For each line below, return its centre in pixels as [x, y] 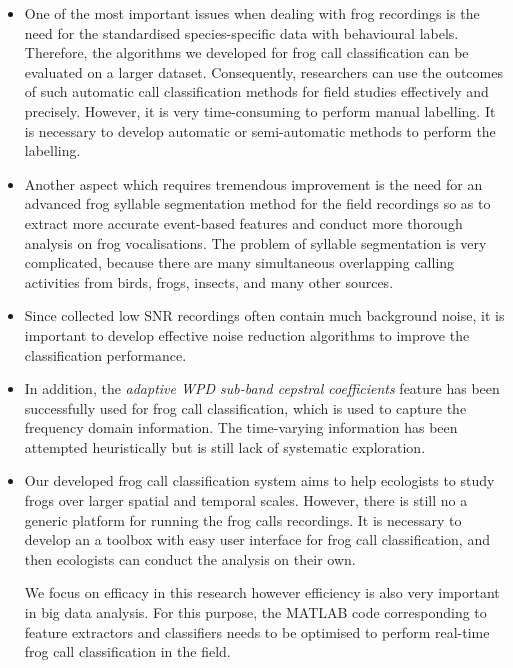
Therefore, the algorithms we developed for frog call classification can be [246, 52]
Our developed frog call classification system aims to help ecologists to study [259, 480]
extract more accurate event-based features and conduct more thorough [243, 222]
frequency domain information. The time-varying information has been [241, 427]
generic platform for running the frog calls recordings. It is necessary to [243, 519]
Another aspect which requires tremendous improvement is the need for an [253, 183]
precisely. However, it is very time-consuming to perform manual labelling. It [260, 110]
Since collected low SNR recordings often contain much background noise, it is [264, 315]
